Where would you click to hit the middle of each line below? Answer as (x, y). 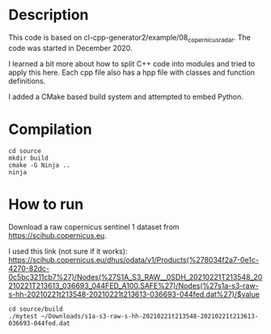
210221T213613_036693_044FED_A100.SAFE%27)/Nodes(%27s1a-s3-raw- (133, 285)
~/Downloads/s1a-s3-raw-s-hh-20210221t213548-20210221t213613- (150, 316)
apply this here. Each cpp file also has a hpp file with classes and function (131, 72)
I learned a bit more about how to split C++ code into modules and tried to (132, 63)
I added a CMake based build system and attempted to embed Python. (126, 96)
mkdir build (28, 158)
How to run (46, 204)
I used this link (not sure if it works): (68, 251)
